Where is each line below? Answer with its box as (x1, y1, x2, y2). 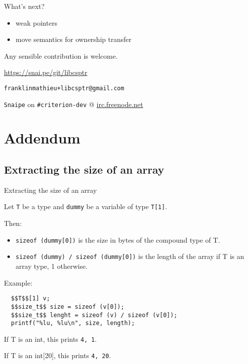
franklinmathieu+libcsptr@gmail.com (4, 84, 124, 92)
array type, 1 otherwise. (15, 261, 88, 271)
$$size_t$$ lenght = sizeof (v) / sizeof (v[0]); (11, 311, 177, 319)
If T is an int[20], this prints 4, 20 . (4, 350, 111, 361)
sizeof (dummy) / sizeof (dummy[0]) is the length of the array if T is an (15, 251, 244, 261)
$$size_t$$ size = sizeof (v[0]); (11, 303, 124, 310)
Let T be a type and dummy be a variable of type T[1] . (4, 201, 167, 212)
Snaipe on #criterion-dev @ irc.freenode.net (4, 99, 143, 109)
